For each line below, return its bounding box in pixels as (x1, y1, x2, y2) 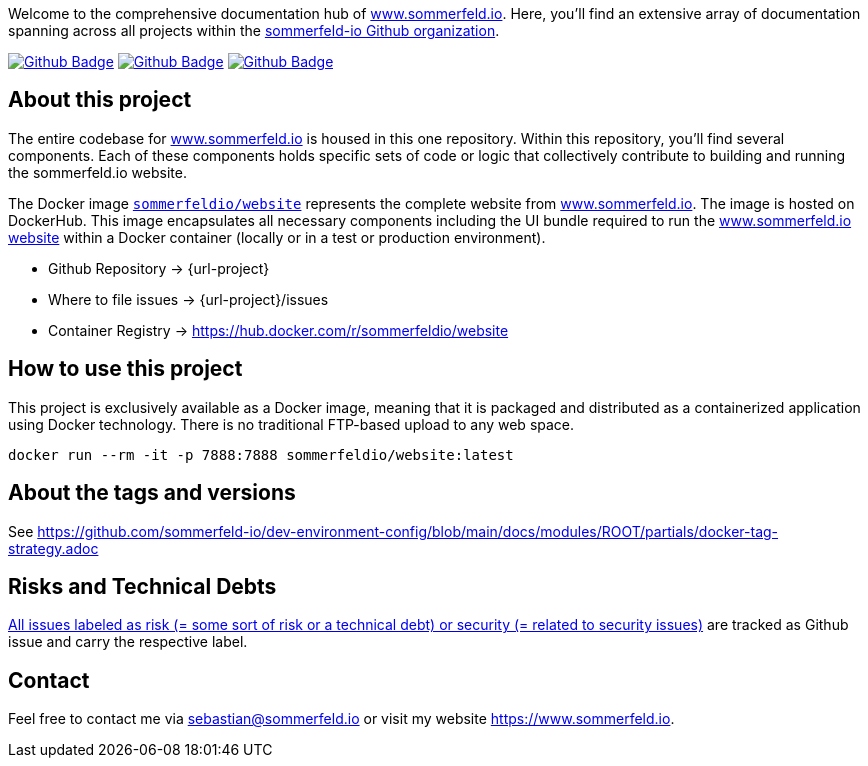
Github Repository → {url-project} (48, 259, 270, 277)
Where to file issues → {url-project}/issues (48, 290, 329, 308)
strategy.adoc (8, 539, 99, 557)
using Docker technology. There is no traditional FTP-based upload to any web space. (8, 415, 575, 433)
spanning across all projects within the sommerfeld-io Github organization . (8, 22, 500, 39)
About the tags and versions (8, 480, 296, 506)
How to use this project (8, 356, 243, 382)
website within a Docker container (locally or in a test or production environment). (8, 228, 546, 246)
